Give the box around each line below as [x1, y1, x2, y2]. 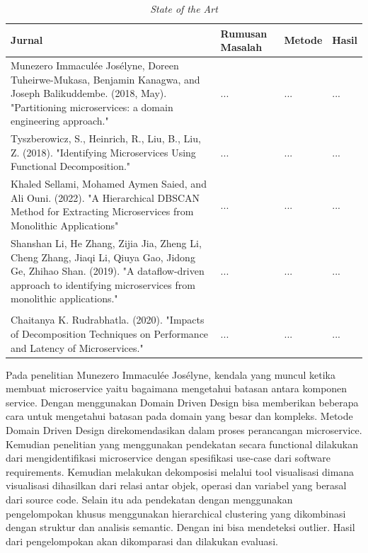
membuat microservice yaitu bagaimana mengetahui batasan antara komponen [6, 381, 347, 396]
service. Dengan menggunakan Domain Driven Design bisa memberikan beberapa [6, 394, 359, 409]
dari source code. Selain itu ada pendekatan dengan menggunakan [6, 492, 293, 506]
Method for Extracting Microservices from [11, 204, 194, 219]
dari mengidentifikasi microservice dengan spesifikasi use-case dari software [6, 450, 330, 465]
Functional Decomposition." [11, 159, 131, 173]
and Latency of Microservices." [11, 340, 144, 355]
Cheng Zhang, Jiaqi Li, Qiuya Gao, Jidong [11, 249, 195, 264]
